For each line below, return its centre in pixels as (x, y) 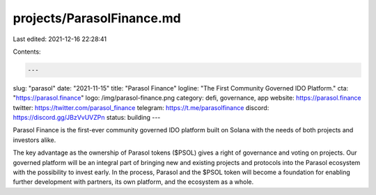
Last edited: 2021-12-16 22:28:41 (60, 39)
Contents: (27, 52)
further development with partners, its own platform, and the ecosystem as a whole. (133, 182)
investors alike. (34, 140)
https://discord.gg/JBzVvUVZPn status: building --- (87, 118)
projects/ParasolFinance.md (97, 18)
